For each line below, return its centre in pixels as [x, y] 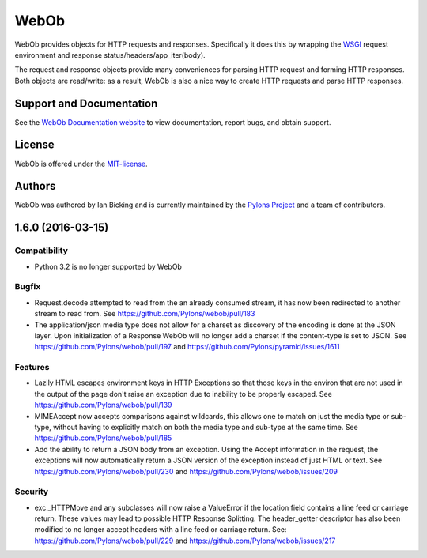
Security [32, 492]
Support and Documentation [86, 103]
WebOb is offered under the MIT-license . [81, 164]
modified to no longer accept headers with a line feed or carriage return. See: [161, 530]
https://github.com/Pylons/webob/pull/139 [103, 405]
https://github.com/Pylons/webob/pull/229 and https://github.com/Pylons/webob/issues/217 [185, 541]
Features [32, 368]
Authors [35, 186]
